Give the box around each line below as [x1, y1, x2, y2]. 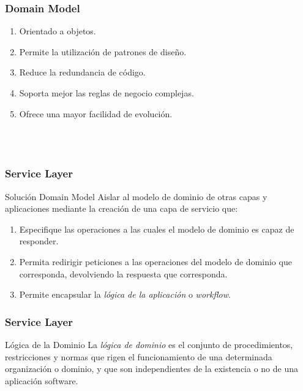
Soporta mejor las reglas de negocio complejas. [19, 87, 194, 99]
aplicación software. [5, 374, 78, 387]
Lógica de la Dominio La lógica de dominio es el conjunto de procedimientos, [5, 338, 293, 350]
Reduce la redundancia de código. [19, 66, 146, 79]
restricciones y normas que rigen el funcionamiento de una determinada [5, 350, 272, 363]
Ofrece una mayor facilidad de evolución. [19, 107, 173, 120]
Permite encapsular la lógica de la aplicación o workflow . [19, 288, 231, 301]
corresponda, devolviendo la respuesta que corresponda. [19, 267, 228, 280]
